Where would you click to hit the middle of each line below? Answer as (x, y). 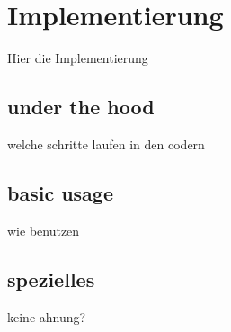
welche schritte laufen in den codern (106, 144)
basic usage (60, 192)
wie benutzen (44, 230)
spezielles (51, 278)
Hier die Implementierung (78, 58)
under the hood (81, 107)
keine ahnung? (47, 316)
